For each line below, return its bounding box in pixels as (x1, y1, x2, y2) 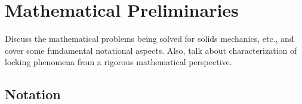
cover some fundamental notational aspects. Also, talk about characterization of (5, 44, 297, 56)
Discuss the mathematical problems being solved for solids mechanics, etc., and (5, 32, 294, 45)
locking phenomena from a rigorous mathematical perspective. (5, 56, 232, 68)
